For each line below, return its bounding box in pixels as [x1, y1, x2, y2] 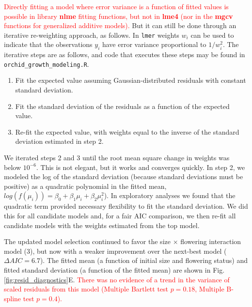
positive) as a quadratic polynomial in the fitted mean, [4, 181, 167, 191]
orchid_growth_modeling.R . [4, 59, 89, 69]
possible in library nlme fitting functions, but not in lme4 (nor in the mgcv [4, 11, 233, 21]
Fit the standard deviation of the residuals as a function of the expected [15, 101, 230, 111]
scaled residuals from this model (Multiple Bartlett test [4, 284, 169, 294]
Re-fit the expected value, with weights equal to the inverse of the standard [15, 126, 239, 137]
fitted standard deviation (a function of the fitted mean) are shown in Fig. [4, 264, 225, 275]
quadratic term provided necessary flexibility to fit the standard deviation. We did [4, 201, 248, 211]
